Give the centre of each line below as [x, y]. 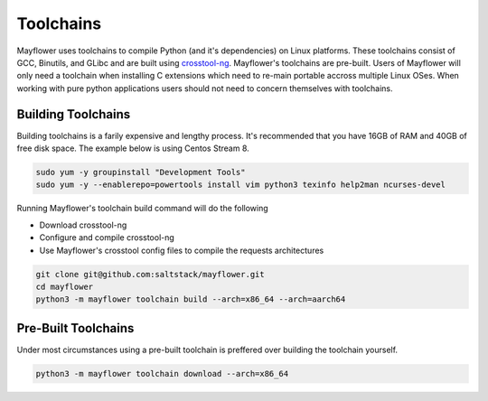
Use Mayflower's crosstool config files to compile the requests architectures [182, 250]
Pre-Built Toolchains [75, 328]
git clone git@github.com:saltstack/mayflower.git [150, 274]
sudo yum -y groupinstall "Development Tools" [141, 172]
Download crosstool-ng [83, 225]
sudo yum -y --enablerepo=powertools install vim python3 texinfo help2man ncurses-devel [241, 185]
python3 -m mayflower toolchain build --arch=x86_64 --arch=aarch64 [191, 299]
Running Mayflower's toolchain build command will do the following [142, 209]
